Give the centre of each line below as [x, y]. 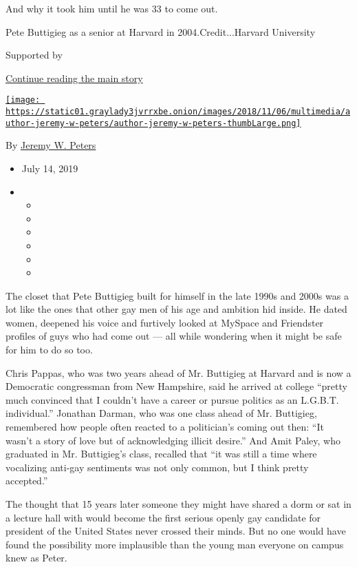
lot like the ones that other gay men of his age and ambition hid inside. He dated [176, 309]
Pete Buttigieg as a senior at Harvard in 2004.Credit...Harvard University [161, 31]
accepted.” [27, 481]
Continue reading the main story [74, 78]
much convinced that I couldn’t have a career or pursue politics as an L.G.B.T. [172, 399]
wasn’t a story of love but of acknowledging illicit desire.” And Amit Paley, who [173, 440]
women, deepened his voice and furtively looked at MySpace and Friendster [165, 322]
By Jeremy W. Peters [51, 145]
